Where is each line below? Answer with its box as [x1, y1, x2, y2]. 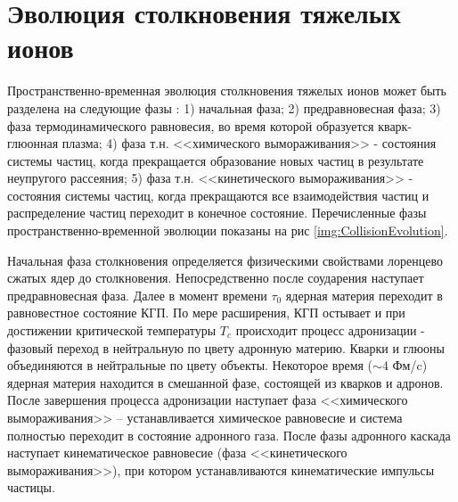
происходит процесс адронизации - [235, 321, 425, 340]
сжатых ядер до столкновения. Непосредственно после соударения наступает [7, 268, 424, 287]
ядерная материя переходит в [285, 285, 443, 304]
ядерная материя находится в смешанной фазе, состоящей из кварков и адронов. [7, 373, 444, 391]
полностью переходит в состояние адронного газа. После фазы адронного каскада [7, 425, 451, 444]
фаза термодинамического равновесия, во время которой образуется [7, 116, 374, 135]
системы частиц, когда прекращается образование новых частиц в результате [7, 151, 424, 169]
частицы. [7, 478, 55, 497]
